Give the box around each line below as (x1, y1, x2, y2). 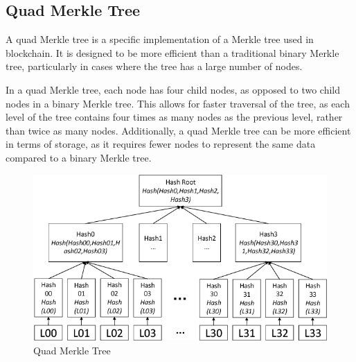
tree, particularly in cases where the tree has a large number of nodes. (6, 59, 303, 74)
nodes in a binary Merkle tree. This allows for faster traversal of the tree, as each (6, 96, 350, 110)
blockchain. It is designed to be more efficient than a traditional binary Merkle (6, 45, 339, 60)
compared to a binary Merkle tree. (6, 150, 152, 164)
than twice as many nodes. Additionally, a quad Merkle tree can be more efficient (6, 123, 351, 137)
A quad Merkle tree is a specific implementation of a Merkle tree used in (6, 32, 314, 46)
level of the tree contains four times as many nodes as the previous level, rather (6, 110, 343, 124)
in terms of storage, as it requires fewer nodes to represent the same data (6, 137, 316, 151)
